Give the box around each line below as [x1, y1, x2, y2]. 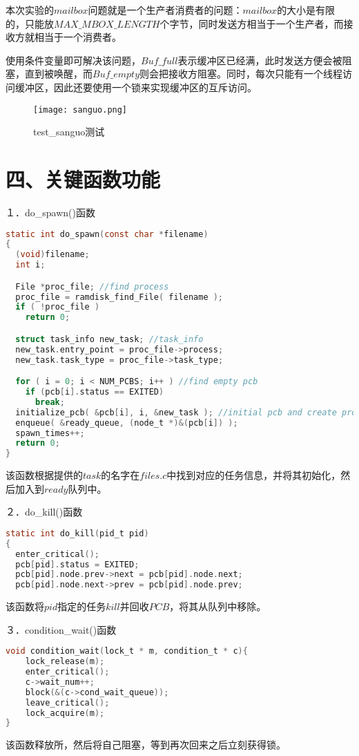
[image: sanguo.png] [33, 104, 128, 115]
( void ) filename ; [15, 249, 90, 260]
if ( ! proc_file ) [15, 302, 100, 312]
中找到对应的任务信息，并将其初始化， [166, 468, 341, 482]
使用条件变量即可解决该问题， [6, 53, 141, 67]
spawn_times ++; [15, 428, 85, 438]
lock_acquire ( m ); [25, 708, 105, 718]
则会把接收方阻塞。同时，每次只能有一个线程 [139, 66, 343, 81]
